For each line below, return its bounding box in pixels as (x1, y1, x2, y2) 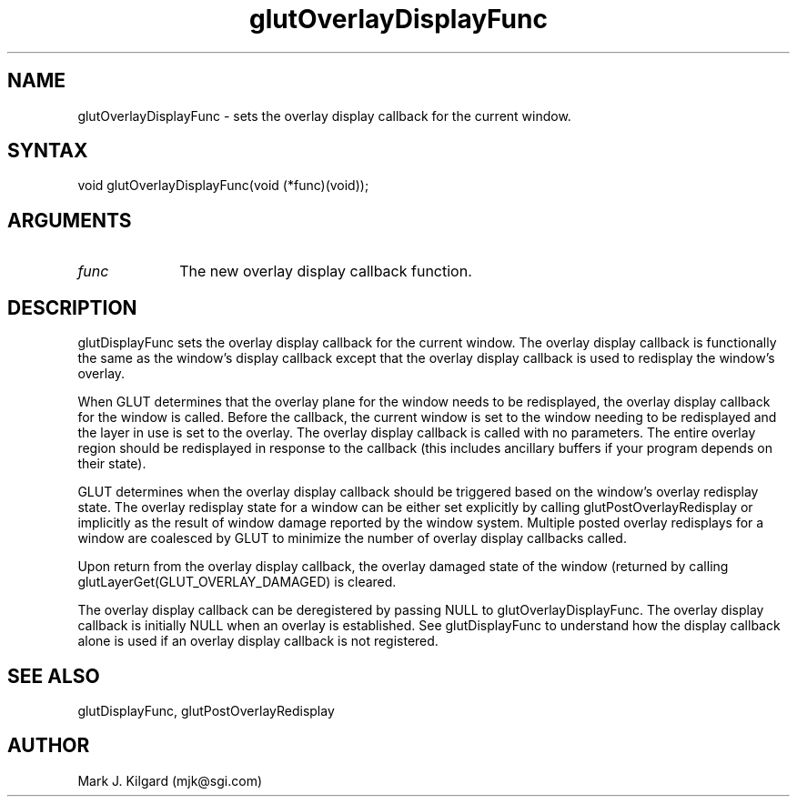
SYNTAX (7, 139, 88, 163)
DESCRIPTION (7, 296, 137, 319)
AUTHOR (7, 734, 90, 758)
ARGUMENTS (7, 208, 132, 232)
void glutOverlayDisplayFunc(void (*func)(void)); (77, 177, 369, 194)
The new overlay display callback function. (179, 262, 472, 281)
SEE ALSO (7, 664, 100, 688)
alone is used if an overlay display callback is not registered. (77, 633, 439, 649)
